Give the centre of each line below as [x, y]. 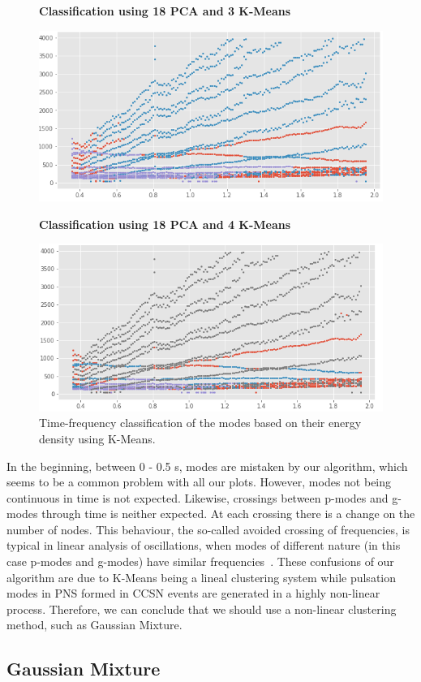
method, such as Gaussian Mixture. [95, 625]
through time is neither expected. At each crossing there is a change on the [228, 514]
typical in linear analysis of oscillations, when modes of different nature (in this [204, 545]
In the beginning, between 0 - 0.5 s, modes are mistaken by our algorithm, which [207, 466]
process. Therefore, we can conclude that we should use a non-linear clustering [202, 609]
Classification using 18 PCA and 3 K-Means [165, 11]
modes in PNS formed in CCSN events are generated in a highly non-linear [193, 593]
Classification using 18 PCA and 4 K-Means [165, 224]
